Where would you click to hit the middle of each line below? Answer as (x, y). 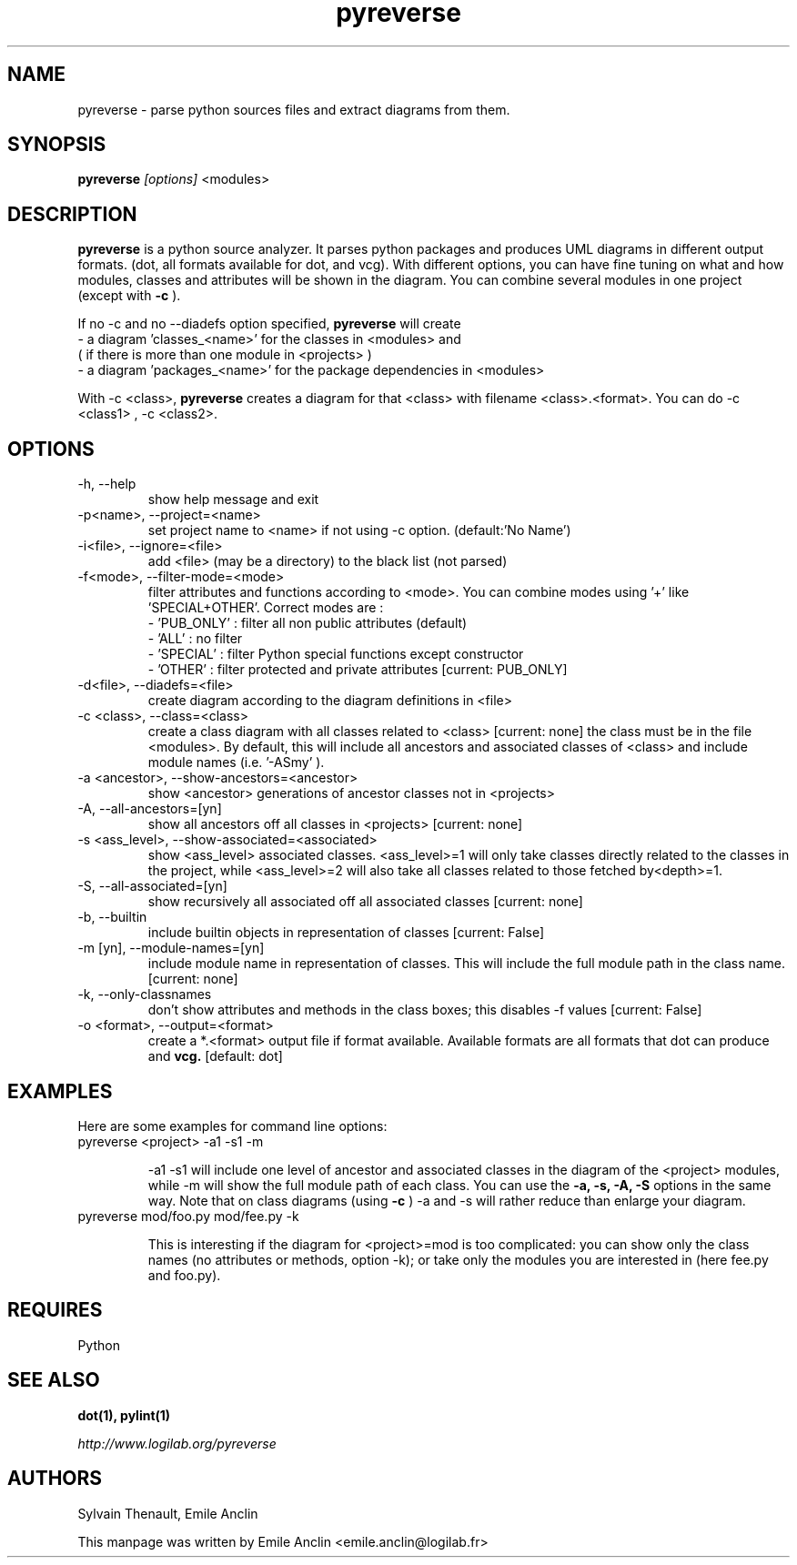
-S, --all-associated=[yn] (152, 886)
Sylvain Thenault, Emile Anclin (168, 1513)
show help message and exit (233, 500)
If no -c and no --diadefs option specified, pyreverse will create (269, 324)
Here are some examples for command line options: (232, 1126)
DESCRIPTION (72, 214)
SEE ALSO (54, 1380)
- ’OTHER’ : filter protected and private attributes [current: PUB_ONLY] (358, 670)
